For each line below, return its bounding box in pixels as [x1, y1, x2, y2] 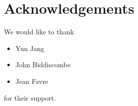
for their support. [4, 92, 56, 103]
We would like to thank [4, 26, 74, 37]
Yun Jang [15, 43, 45, 53]
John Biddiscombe [15, 59, 70, 70]
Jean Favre [15, 76, 48, 86]
